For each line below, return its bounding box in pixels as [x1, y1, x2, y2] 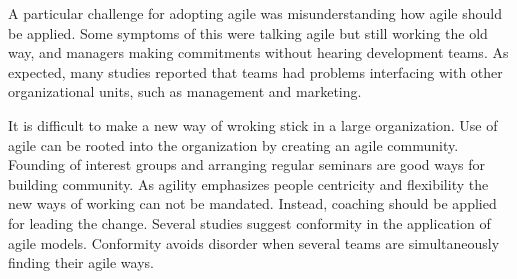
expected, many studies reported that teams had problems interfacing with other [8, 61, 503, 82]
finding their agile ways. [8, 252, 154, 273]
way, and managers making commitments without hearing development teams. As [8, 42, 509, 63]
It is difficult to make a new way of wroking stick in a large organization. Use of [8, 114, 498, 135]
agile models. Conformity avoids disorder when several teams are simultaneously [8, 232, 500, 253]
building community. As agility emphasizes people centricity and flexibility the [8, 173, 489, 194]
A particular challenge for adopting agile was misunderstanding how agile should [8, 3, 503, 23]
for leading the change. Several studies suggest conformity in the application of [8, 212, 491, 233]
